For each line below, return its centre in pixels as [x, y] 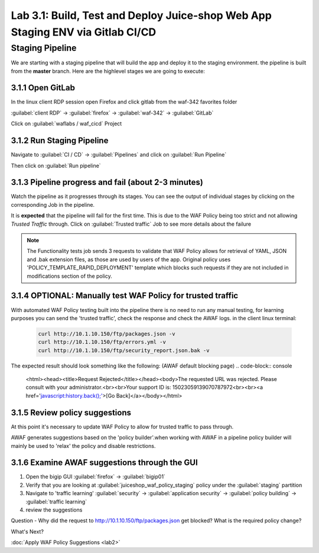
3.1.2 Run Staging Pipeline [60, 141]
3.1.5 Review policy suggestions [71, 413]
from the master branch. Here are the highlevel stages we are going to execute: [108, 71]
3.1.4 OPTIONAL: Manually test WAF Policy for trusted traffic [125, 296]
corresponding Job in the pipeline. [53, 204]
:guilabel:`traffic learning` [56, 502]
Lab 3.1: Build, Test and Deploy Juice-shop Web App [141, 15]
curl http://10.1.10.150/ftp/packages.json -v [107, 334]
